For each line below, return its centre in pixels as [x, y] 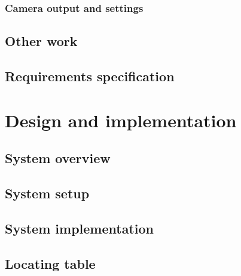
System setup [47, 193]
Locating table [50, 263]
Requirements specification [90, 76]
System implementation [79, 228]
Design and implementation [121, 120]
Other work [41, 41]
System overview [58, 158]
